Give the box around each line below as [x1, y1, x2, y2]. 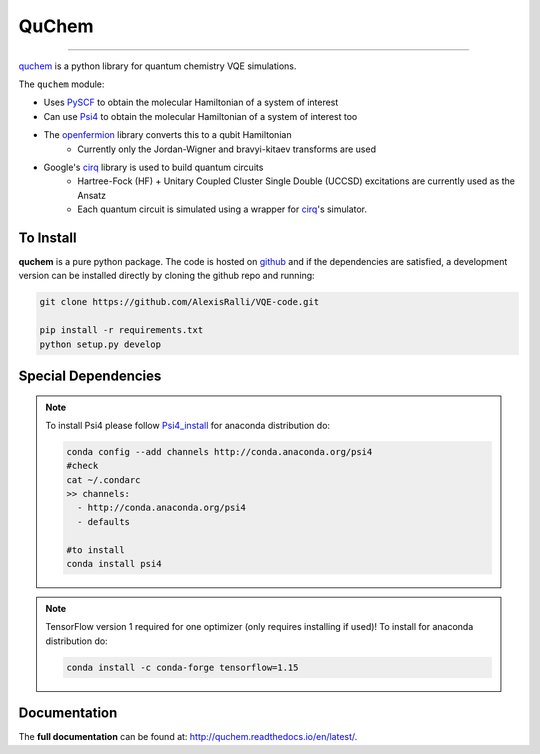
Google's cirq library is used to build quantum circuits [43, 161, 264, 173]
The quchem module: [18, 78, 105, 90]
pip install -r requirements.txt [39, 325, 204, 336]
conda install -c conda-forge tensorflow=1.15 [66, 661, 299, 673]
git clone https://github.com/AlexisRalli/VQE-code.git [39, 296, 320, 308]
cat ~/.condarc [66, 474, 141, 485]
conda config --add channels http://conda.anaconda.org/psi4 [66, 446, 373, 457]
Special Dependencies [18, 367, 162, 384]
